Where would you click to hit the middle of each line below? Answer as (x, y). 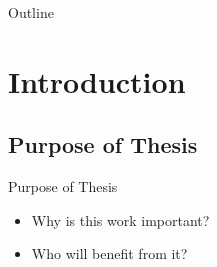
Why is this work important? (120, 219)
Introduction (97, 80)
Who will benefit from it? (109, 253)
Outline (31, 12)
